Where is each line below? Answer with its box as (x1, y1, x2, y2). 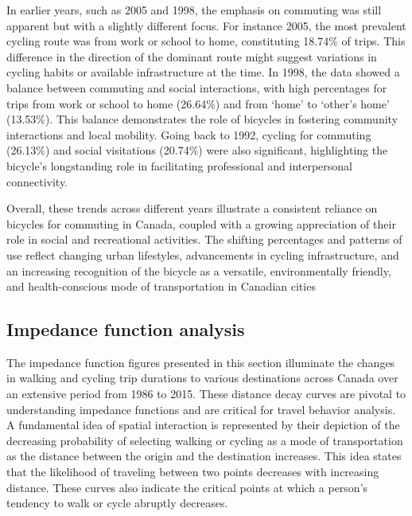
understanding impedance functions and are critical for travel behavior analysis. (6, 401, 396, 417)
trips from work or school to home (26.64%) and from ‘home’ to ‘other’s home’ (6, 95, 390, 111)
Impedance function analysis (6, 317, 245, 342)
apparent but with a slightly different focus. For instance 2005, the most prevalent (6, 17, 406, 33)
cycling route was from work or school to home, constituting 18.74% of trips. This (6, 33, 406, 49)
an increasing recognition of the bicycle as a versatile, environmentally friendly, (6, 262, 391, 279)
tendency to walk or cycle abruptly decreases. (6, 494, 228, 511)
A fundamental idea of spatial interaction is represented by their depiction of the (6, 416, 400, 433)
